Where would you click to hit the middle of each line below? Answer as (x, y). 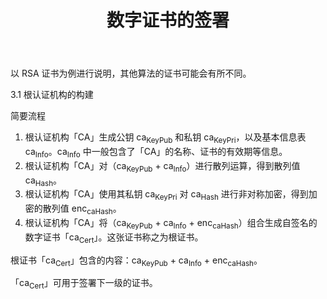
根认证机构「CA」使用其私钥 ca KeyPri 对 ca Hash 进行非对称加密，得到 (166, 195)
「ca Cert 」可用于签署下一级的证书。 (84, 284)
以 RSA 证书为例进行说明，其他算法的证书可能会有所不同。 (131, 73)
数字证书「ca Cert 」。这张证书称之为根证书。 (114, 238)
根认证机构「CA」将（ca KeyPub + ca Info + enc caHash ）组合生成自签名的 (171, 223)
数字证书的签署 (168, 20)
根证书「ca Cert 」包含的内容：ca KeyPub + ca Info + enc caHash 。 (136, 261)
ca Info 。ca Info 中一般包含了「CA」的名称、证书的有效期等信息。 (156, 152)
